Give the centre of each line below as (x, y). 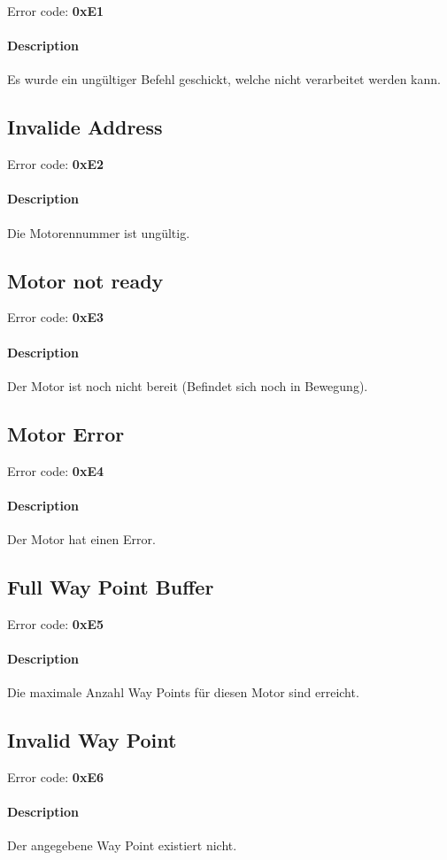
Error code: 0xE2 (56, 164)
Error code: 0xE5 (56, 623)
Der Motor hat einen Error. (81, 538)
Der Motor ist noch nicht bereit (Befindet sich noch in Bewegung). (188, 385)
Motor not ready (85, 280)
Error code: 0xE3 (56, 317)
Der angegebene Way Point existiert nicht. (122, 845)
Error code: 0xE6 (56, 776)
